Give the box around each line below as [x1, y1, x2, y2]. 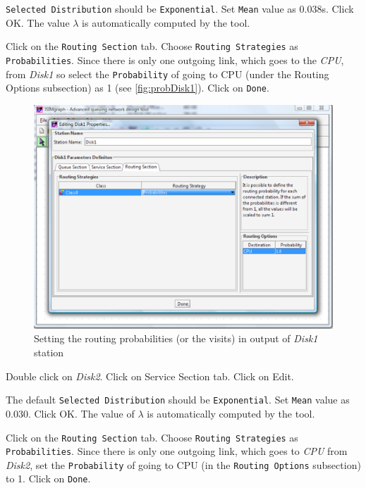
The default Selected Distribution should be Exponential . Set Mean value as [6, 392, 350, 407]
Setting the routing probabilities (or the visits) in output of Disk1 [34, 331, 318, 346]
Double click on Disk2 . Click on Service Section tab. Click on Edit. [6, 368, 294, 383]
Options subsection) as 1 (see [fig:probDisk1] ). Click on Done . [6, 80, 269, 95]
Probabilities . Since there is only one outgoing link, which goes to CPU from [6, 444, 348, 458]
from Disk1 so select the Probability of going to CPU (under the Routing [6, 66, 329, 81]
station [34, 345, 64, 360]
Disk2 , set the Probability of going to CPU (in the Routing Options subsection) [6, 457, 361, 472]
